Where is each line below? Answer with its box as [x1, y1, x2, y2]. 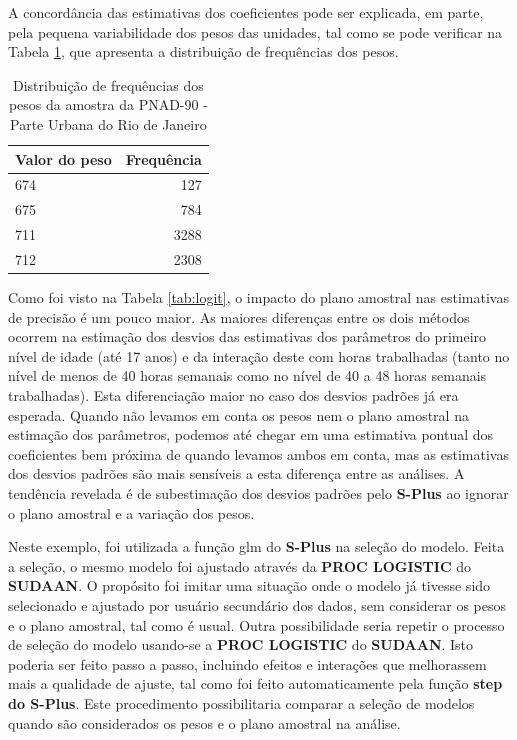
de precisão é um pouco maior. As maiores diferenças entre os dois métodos [8, 306, 470, 327]
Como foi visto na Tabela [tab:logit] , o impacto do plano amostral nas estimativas [8, 287, 509, 308]
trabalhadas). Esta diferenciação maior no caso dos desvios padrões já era [8, 385, 459, 405]
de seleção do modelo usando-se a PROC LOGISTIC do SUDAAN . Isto [8, 634, 474, 655]
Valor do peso [15, 148, 112, 169]
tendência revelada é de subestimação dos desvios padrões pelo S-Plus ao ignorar [8, 482, 509, 503]
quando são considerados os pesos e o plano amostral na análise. [8, 712, 401, 733]
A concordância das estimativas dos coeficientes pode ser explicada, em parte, [8, 2, 484, 22]
